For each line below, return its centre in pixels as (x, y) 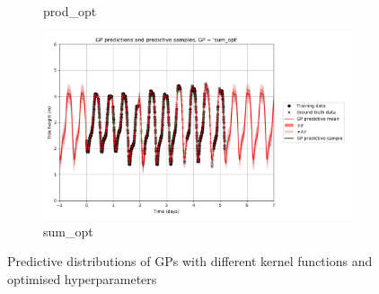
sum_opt (68, 231)
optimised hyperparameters (82, 278)
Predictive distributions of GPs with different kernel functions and (190, 261)
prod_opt (70, 11)
